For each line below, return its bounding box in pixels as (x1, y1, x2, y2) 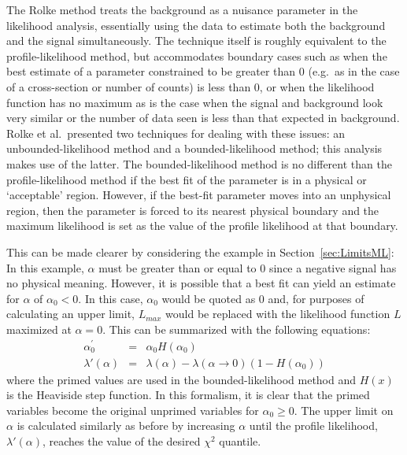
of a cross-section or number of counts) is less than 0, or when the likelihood (6, 78, 375, 94)
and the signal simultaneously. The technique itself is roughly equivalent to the (6, 32, 387, 49)
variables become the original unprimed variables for (6, 401, 259, 418)
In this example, (6, 259, 84, 276)
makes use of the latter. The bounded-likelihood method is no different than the (6, 155, 392, 172)
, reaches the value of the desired (42, 432, 201, 449)
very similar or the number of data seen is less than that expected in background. (6, 109, 400, 126)
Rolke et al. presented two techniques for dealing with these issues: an (6, 124, 346, 141)
